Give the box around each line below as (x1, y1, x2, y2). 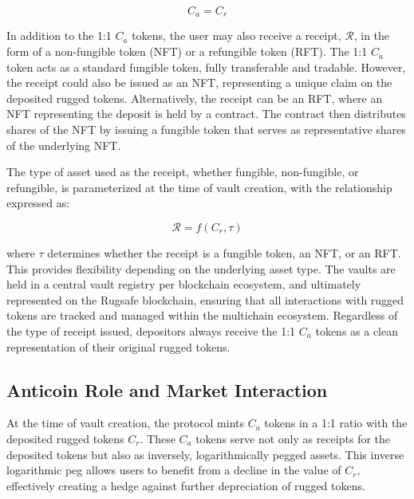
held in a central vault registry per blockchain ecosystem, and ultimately (6, 276, 361, 293)
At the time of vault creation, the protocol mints (6, 415, 245, 431)
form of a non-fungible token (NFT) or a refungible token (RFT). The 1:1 (6, 43, 368, 60)
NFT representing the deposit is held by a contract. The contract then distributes (6, 105, 406, 122)
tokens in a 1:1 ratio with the (264, 415, 408, 431)
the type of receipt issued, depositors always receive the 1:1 (6, 322, 296, 339)
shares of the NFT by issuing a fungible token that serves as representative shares (6, 121, 406, 138)
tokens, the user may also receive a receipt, (132, 27, 341, 44)
